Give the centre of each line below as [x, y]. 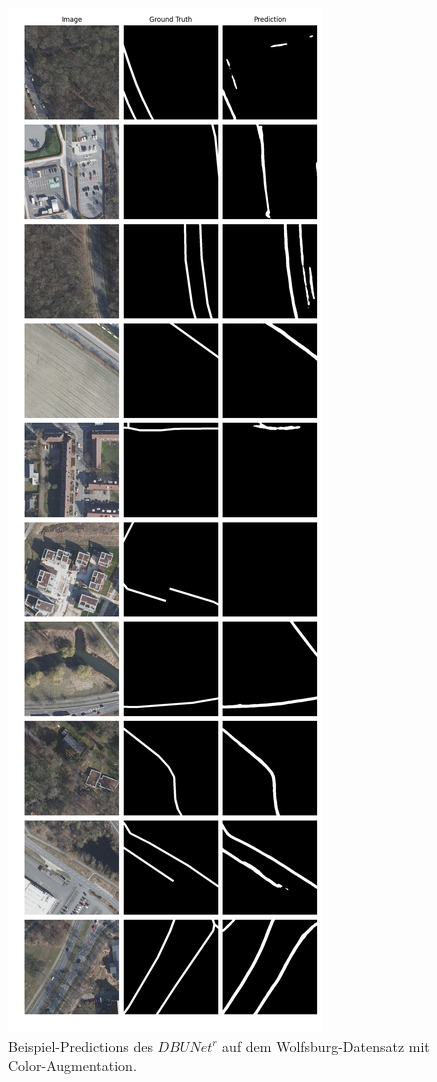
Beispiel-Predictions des [80, 1045]
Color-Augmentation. [72, 1065]
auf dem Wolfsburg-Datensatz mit [326, 1045]
